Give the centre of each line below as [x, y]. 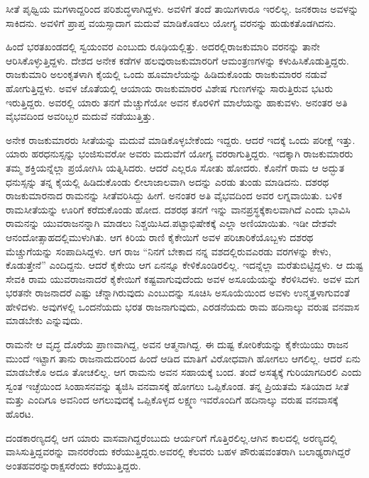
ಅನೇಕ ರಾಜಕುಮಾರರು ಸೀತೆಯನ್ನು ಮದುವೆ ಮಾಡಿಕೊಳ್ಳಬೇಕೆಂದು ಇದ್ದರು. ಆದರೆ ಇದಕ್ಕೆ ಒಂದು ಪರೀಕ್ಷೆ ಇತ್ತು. [181, 139]
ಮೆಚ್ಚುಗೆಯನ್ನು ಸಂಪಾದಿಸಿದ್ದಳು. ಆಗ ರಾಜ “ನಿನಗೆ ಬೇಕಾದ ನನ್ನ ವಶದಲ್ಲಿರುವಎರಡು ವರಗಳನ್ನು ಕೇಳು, [169, 251]
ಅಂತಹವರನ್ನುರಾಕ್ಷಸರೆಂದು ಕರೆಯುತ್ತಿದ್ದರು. [73, 465]
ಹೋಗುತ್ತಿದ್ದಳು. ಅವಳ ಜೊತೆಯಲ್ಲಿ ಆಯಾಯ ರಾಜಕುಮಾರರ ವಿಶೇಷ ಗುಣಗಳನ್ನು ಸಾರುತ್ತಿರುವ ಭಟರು [170, 88]
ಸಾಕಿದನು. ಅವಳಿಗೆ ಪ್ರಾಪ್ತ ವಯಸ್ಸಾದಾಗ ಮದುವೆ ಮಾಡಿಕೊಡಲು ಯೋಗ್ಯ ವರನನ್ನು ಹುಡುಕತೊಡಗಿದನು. [171, 22]
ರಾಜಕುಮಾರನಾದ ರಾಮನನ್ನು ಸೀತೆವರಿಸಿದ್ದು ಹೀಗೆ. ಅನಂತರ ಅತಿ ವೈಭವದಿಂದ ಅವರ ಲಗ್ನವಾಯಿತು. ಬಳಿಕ [174, 195]
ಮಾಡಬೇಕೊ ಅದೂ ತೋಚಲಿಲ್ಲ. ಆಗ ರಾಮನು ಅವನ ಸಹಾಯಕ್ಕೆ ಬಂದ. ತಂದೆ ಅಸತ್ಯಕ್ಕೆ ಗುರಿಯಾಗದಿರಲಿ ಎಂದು [184, 372]
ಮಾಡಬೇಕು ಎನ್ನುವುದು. [44, 320]
